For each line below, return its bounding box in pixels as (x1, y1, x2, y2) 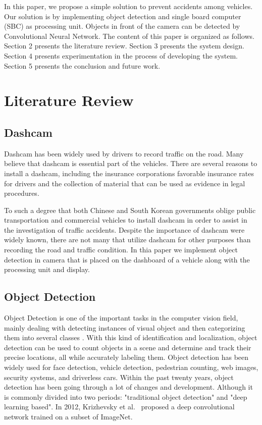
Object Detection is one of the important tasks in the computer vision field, (4, 312, 238, 323)
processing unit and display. (4, 264, 90, 275)
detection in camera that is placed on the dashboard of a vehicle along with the (4, 254, 250, 264)
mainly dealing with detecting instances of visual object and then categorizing (4, 322, 245, 333)
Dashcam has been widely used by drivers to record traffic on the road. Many (4, 148, 244, 158)
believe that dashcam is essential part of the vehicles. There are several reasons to (4, 158, 257, 169)
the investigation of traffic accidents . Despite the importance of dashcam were (4, 224, 245, 235)
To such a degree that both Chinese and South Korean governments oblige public (4, 204, 256, 215)
